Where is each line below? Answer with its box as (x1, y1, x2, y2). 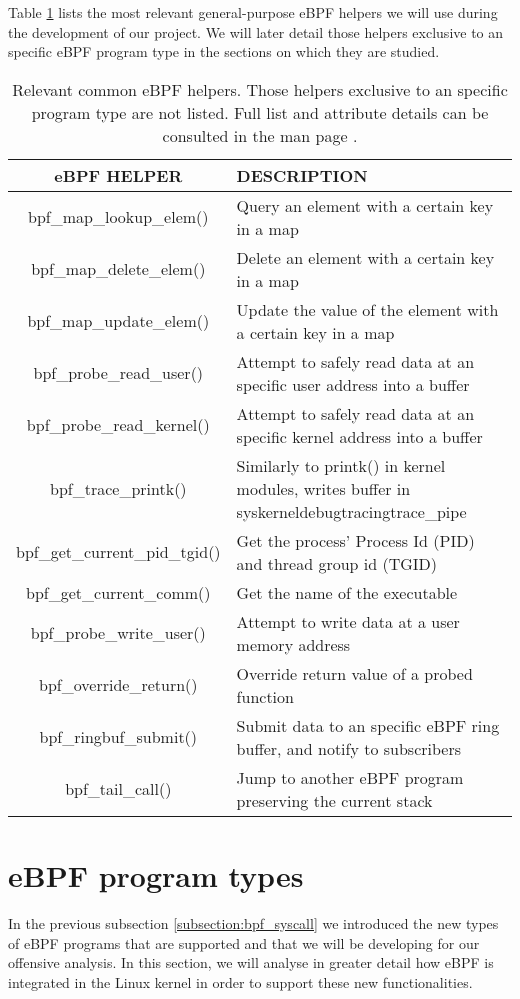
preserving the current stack (236, 788, 433, 812)
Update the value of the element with (236, 297, 499, 321)
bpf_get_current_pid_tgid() (16, 540, 221, 564)
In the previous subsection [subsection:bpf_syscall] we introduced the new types (8, 912, 499, 933)
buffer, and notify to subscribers (236, 736, 462, 760)
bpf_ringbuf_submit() (39, 725, 198, 749)
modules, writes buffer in (236, 476, 411, 500)
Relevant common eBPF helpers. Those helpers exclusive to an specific (12, 77, 508, 101)
